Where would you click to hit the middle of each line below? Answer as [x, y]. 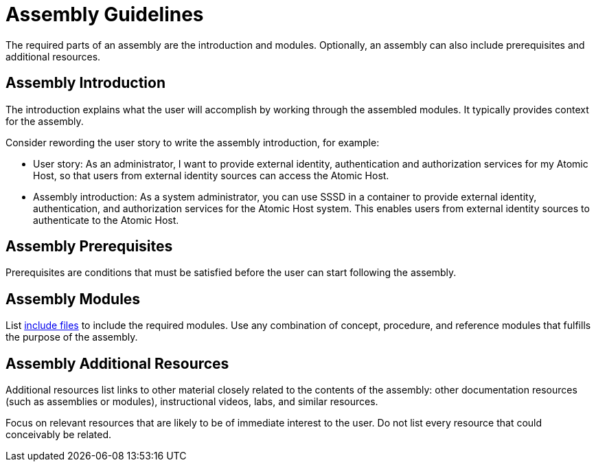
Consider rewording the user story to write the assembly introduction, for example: [193, 142]
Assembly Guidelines [105, 14]
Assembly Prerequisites [89, 247]
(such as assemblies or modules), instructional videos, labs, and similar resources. [192, 402]
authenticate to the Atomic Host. [106, 220]
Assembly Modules [73, 299]
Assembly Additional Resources [117, 363]
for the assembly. [45, 121]
